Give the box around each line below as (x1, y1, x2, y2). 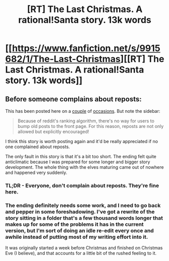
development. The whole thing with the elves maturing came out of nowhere (5, 164, 164, 170)
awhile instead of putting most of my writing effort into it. (5, 233, 148, 240)
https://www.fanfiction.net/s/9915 (12, 43, 160, 54)
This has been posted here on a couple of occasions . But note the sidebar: (5, 108, 160, 114)
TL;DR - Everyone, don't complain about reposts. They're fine (5, 182, 159, 189)
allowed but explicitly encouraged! (17, 128, 89, 135)
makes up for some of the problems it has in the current (5, 221, 144, 228)
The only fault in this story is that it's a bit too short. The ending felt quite (5, 154, 156, 159)
